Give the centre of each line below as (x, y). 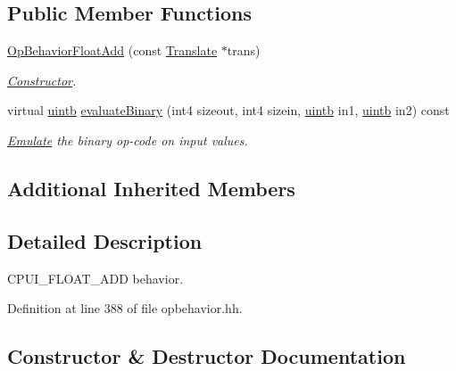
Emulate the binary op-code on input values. (128, 140)
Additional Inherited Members (151, 188)
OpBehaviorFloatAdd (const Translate (112, 50)
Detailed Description (105, 240)
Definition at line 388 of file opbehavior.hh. (125, 308)
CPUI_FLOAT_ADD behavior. (95, 278)
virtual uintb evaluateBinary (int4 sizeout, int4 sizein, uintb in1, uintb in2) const (228, 110)
